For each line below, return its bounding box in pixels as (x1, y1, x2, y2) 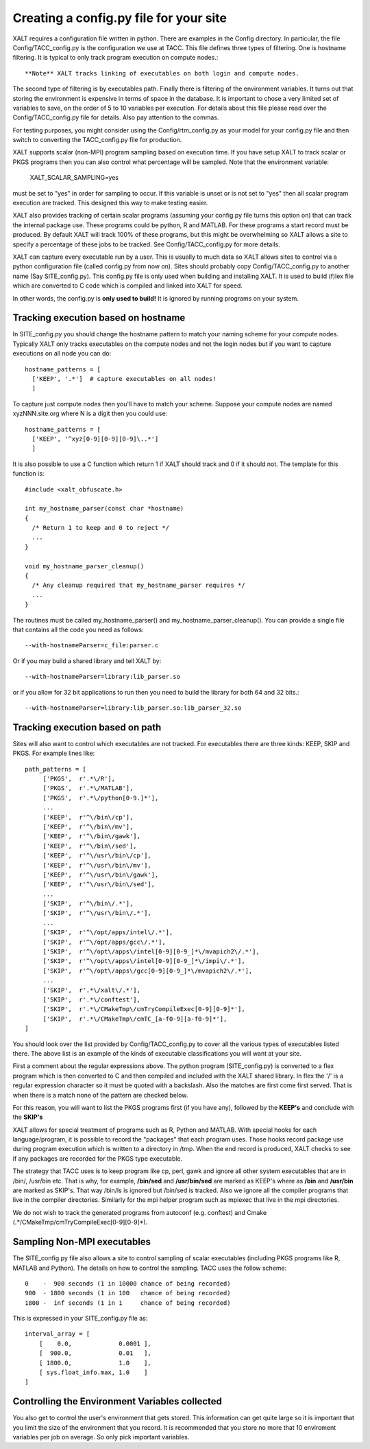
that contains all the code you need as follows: (12, 625, 144, 634)
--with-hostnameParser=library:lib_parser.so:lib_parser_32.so (25, 704, 242, 712)
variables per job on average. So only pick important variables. (12, 1433, 190, 1441)
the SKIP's (12, 1113, 43, 1122)
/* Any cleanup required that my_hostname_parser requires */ (32, 581, 246, 590)
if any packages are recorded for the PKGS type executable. (12, 1154, 183, 1163)
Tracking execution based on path (12, 721, 162, 733)
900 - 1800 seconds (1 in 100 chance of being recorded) (25, 1289, 231, 1297)
